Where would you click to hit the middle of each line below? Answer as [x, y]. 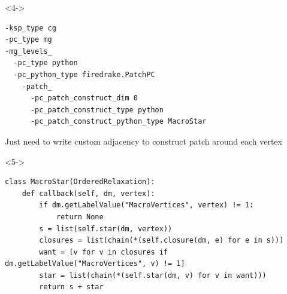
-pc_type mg [28, 40]
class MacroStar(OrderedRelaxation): [80, 182]
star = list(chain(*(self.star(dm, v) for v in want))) [153, 275]
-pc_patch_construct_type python [97, 110]
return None [80, 217]
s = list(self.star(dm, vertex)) [106, 229]
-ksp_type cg [31, 28]
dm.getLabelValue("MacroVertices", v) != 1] [95, 264]
